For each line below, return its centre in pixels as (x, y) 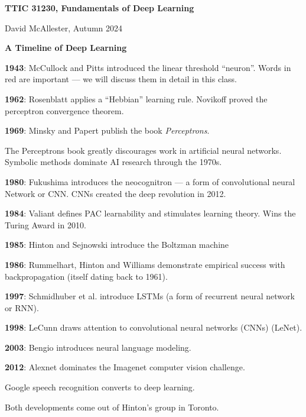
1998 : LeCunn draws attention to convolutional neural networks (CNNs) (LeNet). (154, 327)
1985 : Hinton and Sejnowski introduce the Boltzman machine (117, 245)
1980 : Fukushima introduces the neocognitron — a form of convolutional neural (150, 181)
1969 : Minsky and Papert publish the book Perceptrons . (107, 130)
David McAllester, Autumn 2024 (64, 28)
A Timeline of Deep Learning (66, 48)
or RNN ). (22, 307)
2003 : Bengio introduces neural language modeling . (98, 347)
